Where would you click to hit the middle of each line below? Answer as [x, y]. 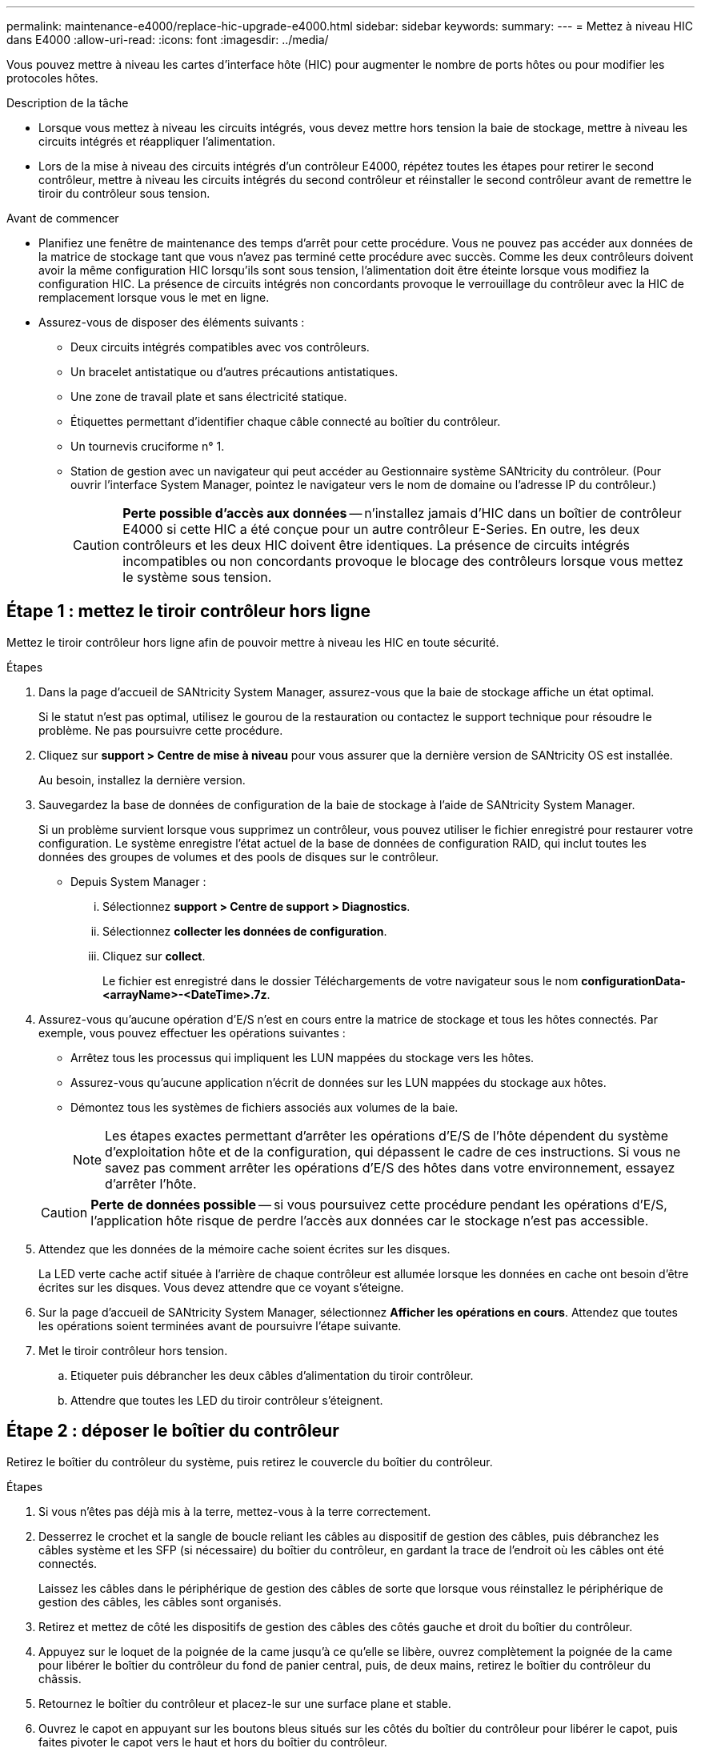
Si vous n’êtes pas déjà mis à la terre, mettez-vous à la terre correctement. [235, 1511]
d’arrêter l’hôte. [151, 1183]
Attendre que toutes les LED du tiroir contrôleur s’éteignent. [227, 1400]
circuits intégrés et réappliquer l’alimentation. [157, 141]
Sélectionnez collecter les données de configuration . [245, 931]
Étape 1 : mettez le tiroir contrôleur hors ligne [189, 611]
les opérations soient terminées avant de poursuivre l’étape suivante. [220, 1325]
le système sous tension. [197, 577]
